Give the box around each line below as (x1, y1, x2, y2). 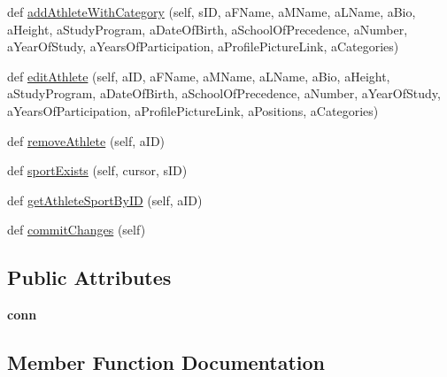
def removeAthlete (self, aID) (7, 131, 166, 150)
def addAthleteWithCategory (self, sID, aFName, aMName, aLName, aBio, (7, 3, 416, 20)
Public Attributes (7, 264, 172, 291)
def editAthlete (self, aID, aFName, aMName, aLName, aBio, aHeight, (7, 66, 390, 85)
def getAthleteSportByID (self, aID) (7, 190, 203, 209)
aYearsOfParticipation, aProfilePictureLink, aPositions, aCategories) (7, 101, 379, 119)
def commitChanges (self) (7, 220, 146, 239)
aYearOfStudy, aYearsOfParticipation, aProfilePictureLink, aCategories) (7, 37, 399, 56)
